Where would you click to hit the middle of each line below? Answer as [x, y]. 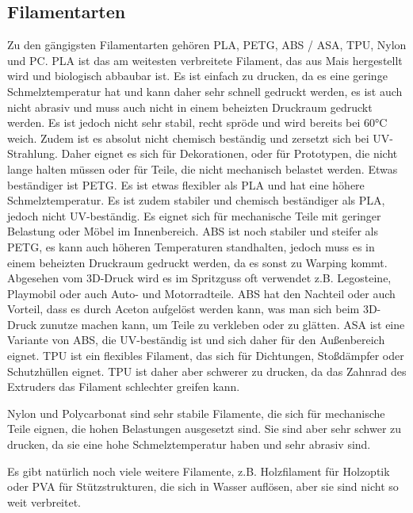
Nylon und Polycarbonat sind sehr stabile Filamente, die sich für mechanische [196, 413]
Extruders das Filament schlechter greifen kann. [124, 387]
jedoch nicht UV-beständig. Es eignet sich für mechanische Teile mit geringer [194, 215]
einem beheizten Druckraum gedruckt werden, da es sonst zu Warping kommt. [197, 262]
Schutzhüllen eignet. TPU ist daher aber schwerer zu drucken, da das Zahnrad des [207, 371]
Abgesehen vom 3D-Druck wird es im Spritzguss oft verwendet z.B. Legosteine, [199, 278]
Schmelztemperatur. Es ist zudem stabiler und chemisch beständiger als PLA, [196, 200]
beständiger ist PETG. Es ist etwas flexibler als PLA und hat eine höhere [186, 184]
